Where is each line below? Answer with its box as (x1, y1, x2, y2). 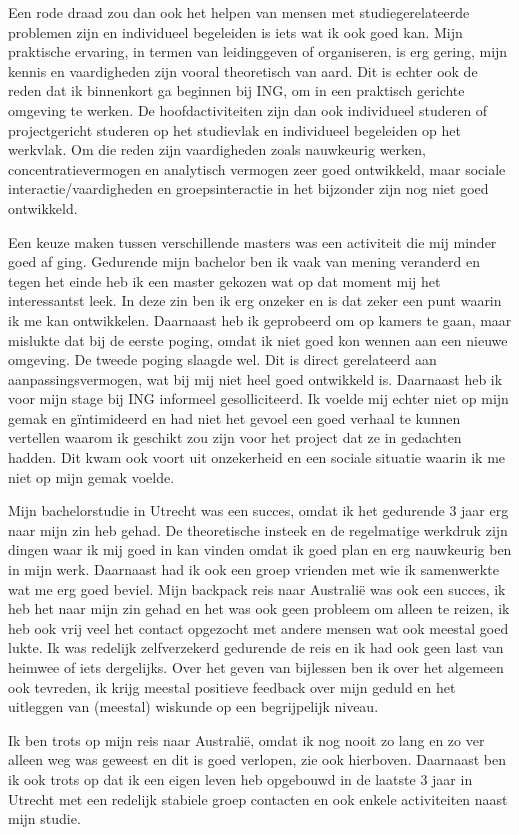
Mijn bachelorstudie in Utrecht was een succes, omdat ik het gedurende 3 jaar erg (8, 500, 509, 521)
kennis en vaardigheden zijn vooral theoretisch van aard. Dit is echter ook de (8, 60, 478, 81)
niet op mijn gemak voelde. (8, 466, 175, 487)
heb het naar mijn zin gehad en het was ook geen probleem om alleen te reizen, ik (8, 598, 510, 619)
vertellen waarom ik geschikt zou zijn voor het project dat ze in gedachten (8, 427, 462, 448)
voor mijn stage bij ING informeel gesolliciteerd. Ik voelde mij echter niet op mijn (8, 388, 509, 409)
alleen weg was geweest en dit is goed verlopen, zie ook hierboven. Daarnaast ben (8, 749, 506, 770)
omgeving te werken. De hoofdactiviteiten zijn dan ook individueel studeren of (8, 99, 488, 120)
